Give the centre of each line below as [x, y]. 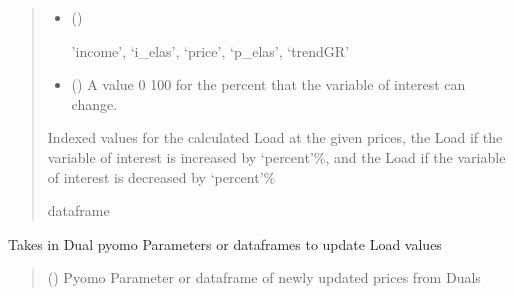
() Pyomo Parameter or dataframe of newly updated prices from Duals [264, 277]
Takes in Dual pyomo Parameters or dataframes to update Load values [225, 243]
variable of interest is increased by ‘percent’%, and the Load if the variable [276, 156]
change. [94, 103]
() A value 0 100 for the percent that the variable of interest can [268, 84]
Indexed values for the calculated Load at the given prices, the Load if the [275, 137]
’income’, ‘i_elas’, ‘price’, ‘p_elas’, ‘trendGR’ [210, 50]
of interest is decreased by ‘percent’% [161, 176]
